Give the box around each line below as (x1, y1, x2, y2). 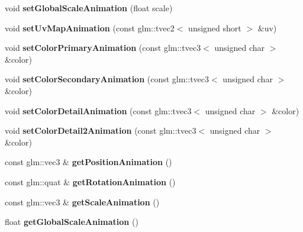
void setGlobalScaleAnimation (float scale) (5, 2, 173, 14)
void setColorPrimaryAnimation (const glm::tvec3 (5, 41, 201, 54)
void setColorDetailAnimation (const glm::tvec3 (5, 104, 192, 117)
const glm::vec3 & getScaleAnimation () (5, 195, 160, 208)
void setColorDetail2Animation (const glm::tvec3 (5, 124, 196, 137)
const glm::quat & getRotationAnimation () (5, 175, 176, 188)
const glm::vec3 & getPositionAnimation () (5, 156, 172, 168)
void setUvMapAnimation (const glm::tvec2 (5, 21, 175, 34)
